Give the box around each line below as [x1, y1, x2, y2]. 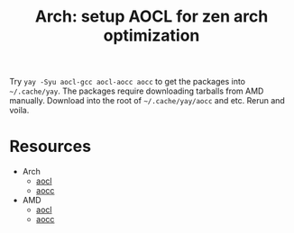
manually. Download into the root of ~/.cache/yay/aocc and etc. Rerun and [9, 95, 286, 106]
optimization [103, 25, 200, 46]
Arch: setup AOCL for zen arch [34, 6, 269, 27]
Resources [9, 137, 92, 157]
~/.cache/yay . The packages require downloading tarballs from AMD [9, 85, 264, 96]
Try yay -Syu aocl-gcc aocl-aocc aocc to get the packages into [9, 76, 246, 87]
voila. [9, 105, 30, 116]
